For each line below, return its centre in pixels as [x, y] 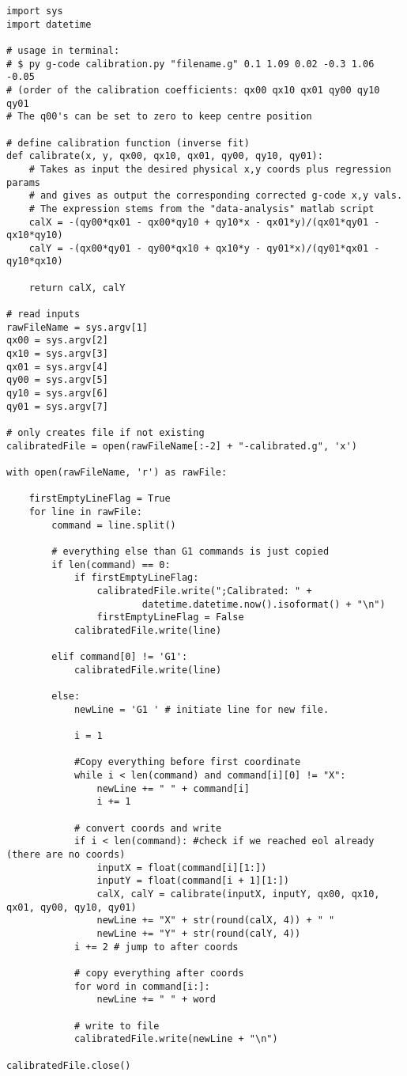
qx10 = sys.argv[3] [57, 354]
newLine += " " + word [156, 1000]
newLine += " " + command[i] [173, 788]
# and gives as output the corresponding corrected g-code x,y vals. [216, 196]
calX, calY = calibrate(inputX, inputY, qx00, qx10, [238, 894]
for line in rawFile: [85, 511]
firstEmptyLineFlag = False [170, 618]
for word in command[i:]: [142, 986]
